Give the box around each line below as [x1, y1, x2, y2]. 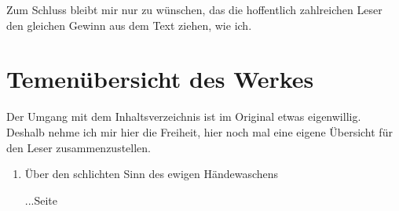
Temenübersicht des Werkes [6, 63, 314, 95]
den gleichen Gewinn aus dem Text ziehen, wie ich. [6, 16, 252, 33]
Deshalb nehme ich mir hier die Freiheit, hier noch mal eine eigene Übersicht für [6, 123, 393, 140]
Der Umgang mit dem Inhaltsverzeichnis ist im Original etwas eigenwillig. [6, 108, 361, 125]
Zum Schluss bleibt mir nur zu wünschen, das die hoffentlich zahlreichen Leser [6, 2, 383, 17]
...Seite [24, 191, 58, 208]
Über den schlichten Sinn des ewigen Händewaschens [24, 166, 279, 182]
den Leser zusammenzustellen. [6, 139, 151, 155]
